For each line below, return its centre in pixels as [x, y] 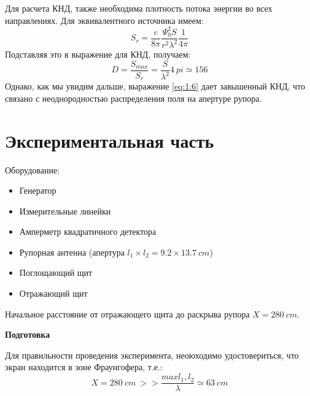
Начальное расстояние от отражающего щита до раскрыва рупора [127, 314]
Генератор [38, 190]
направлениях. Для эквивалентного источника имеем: [104, 20]
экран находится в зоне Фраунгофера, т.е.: [84, 367]
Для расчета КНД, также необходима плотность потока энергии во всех [139, 8]
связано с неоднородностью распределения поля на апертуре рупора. [134, 98]
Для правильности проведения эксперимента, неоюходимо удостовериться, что [152, 355]
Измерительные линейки [65, 211]
